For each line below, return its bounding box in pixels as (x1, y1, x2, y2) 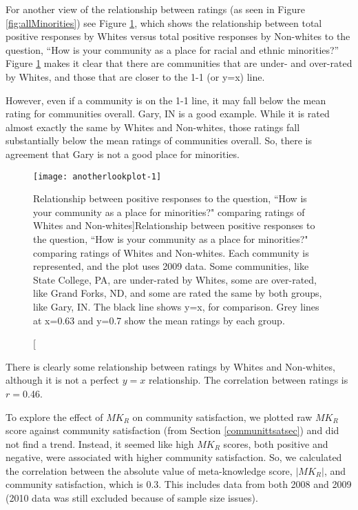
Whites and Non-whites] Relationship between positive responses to (33, 218, 315, 233)
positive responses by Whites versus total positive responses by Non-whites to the (6, 29, 350, 43)
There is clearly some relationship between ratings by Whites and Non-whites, (6, 359, 335, 373)
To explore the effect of (6, 409, 103, 424)
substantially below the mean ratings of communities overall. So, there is (6, 133, 312, 148)
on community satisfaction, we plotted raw (132, 409, 313, 424)
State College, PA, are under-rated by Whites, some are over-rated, (33, 272, 317, 286)
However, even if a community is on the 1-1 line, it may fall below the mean (6, 92, 326, 107)
